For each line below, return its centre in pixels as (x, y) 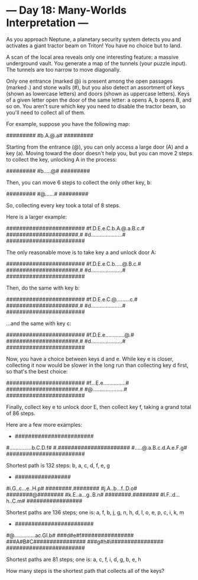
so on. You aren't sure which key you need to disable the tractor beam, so (96, 106)
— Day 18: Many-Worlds (66, 10)
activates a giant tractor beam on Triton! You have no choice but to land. (94, 46)
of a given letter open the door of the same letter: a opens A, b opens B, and (99, 100)
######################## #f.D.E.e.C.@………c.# (72, 299)
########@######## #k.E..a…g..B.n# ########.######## (83, 494)
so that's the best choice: (37, 371)
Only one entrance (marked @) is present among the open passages (90, 81)
